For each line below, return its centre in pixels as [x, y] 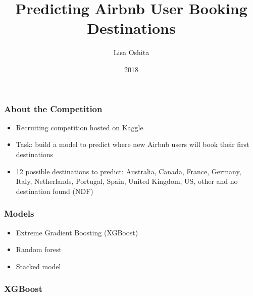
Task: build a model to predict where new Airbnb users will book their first [133, 144]
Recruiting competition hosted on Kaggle [80, 127]
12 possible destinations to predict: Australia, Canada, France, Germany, [129, 171]
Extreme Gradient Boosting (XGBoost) [77, 232]
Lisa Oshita [131, 52]
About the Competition [53, 108]
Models [19, 213]
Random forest [39, 249]
